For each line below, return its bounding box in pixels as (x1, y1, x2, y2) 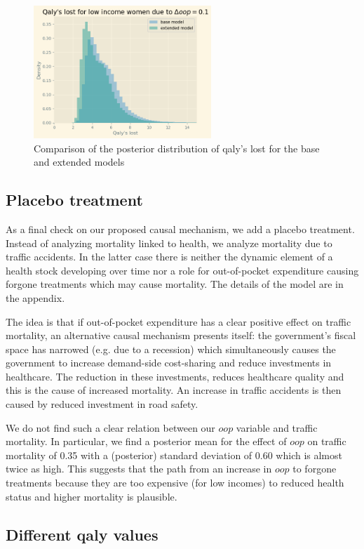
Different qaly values (6, 523, 159, 545)
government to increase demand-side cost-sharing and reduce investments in (6, 355, 332, 370)
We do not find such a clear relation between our (6, 420, 215, 435)
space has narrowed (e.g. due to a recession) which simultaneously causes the (6, 341, 336, 356)
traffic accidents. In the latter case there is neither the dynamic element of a (6, 249, 333, 264)
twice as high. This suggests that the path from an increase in (6, 461, 272, 476)
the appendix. (6, 290, 65, 305)
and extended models (34, 154, 125, 169)
